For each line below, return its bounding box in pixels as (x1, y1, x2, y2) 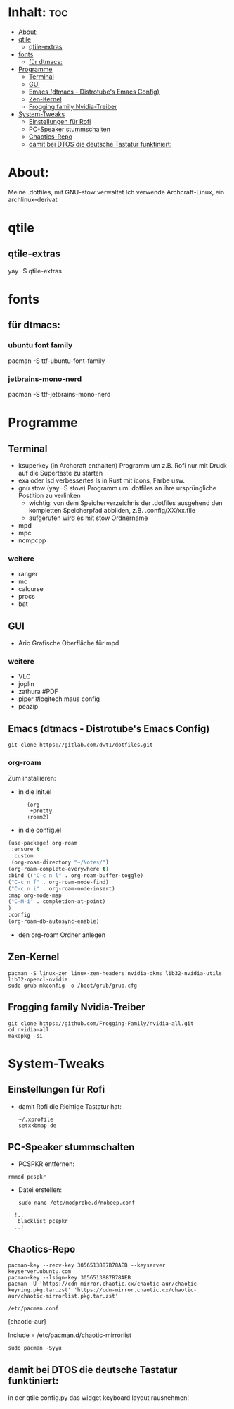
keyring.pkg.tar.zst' (8, 1286, 72, 1293)
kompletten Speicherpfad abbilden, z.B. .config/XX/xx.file (28, 507, 196, 515)
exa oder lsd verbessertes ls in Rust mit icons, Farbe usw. (18, 476, 186, 485)
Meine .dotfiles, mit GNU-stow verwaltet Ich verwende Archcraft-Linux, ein (8, 187, 225, 196)
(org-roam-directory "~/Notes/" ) (11, 859, 110, 867)
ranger (18, 570, 38, 578)
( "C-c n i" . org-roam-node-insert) (8, 885, 115, 892)
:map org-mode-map (8, 892, 62, 899)
